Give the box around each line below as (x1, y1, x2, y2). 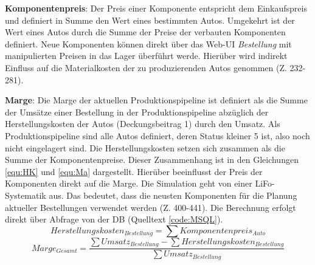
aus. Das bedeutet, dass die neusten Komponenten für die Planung (49, 188, 297, 201)
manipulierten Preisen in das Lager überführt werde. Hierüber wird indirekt (5, 49, 288, 62)
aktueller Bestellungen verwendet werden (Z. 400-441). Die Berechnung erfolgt (5, 201, 296, 213)
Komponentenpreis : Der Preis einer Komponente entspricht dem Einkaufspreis (5, 2, 307, 14)
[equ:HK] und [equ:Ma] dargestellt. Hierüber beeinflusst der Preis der (5, 165, 263, 177)
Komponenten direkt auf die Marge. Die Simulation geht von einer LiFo (5, 177, 272, 190)
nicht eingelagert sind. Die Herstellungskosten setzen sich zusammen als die (5, 141, 285, 154)
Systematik (5, 188, 46, 201)
